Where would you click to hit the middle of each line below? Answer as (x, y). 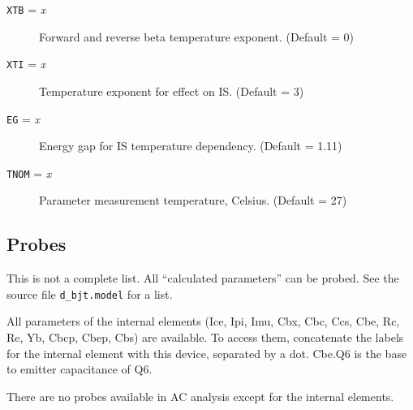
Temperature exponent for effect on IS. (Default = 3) (172, 91)
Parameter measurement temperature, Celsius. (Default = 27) (193, 200)
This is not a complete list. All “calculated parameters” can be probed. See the (203, 278)
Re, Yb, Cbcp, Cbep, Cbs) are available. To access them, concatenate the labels (205, 337)
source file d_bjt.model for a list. (90, 293)
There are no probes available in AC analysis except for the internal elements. (200, 396)
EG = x (24, 118)
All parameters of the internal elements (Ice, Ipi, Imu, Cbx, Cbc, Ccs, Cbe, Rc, (203, 321)
